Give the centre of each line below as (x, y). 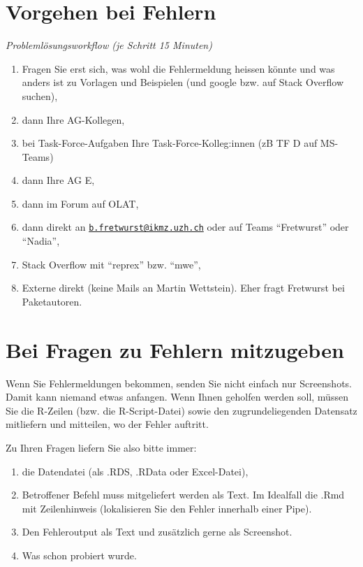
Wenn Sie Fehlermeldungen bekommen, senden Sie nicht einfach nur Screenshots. (179, 383)
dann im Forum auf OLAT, (80, 203)
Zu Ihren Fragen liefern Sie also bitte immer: (101, 447)
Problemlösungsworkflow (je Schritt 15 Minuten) (109, 45)
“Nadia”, (41, 241)
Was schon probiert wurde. (79, 555)
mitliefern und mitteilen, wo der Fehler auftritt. (107, 424)
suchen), (40, 95)
